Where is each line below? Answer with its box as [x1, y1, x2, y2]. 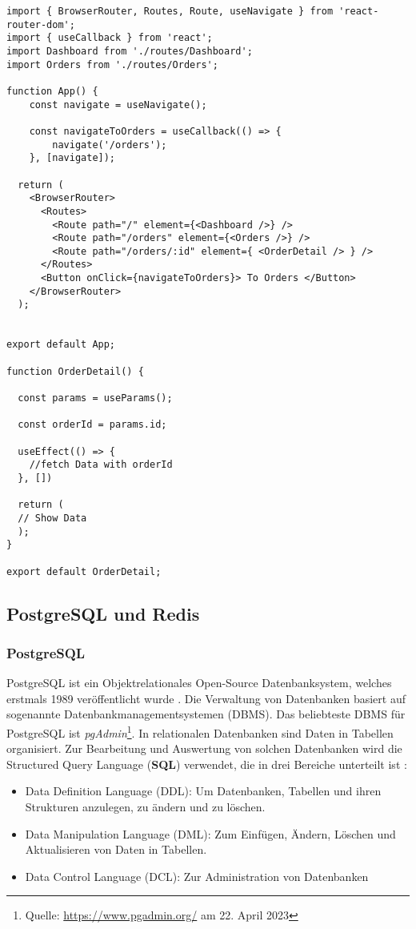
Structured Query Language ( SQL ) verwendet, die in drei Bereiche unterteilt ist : [6, 755, 407, 772]
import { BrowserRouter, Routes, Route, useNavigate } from [6, 6, 334, 17]
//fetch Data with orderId [29, 459, 173, 471]
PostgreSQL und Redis [6, 601, 200, 625]
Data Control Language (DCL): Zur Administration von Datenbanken [25, 867, 369, 884]
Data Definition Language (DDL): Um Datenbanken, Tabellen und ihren [25, 782, 382, 799]
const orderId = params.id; [18, 419, 167, 431]
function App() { [6, 85, 98, 97]
